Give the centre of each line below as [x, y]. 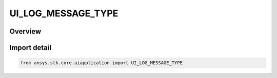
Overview [25, 31]
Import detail [30, 48]
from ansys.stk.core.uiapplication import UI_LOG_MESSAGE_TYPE [102, 63]
